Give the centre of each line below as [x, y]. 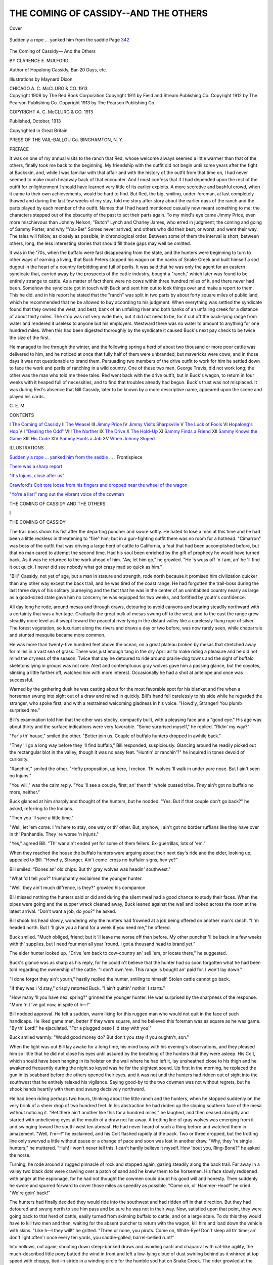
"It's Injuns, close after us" [37, 476]
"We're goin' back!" [30, 1193]
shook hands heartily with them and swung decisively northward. [77, 1089]
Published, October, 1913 [35, 121]
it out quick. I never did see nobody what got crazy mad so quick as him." [86, 567]
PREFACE [19, 149]
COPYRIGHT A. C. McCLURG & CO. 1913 [51, 112]
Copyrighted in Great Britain [38, 130]
